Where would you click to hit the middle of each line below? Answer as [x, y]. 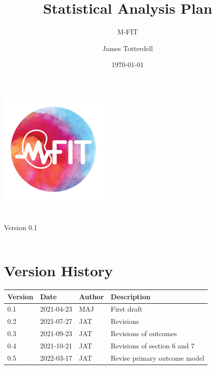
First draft [126, 309]
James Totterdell [128, 48]
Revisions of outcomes [144, 333]
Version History [58, 271]
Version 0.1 [21, 227]
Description [131, 296]
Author [91, 296]
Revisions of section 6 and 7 [153, 345]
